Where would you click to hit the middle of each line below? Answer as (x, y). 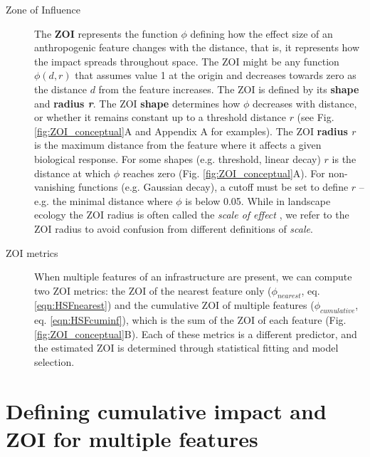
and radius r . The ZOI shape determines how (137, 103)
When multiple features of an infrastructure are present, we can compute (193, 277)
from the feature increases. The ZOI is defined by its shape (229, 89)
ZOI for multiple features (132, 439)
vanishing (55, 187)
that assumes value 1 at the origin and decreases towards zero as (216, 75)
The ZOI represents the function (106, 33)
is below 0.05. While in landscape (258, 200)
